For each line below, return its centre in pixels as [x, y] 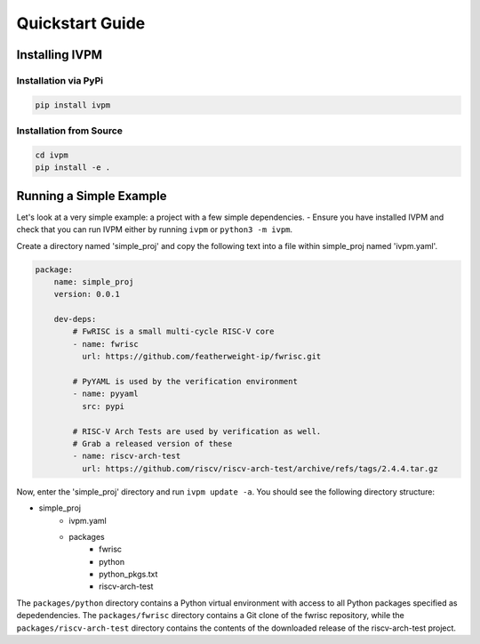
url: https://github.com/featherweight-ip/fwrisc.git [201, 357]
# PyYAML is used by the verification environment [185, 382]
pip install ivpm [73, 105]
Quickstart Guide [81, 23]
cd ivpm [52, 155]
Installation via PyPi [60, 80]
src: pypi [103, 406]
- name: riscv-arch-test [127, 456]
